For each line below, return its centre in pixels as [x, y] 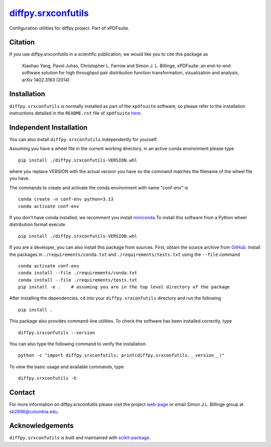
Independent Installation [48, 127]
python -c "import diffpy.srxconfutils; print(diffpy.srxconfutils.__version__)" [121, 355]
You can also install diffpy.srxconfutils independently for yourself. [84, 139]
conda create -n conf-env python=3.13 [66, 199]
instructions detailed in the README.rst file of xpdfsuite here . [76, 113]
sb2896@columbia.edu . [34, 411]
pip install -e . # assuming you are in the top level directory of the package [124, 287]
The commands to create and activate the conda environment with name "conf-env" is [99, 188]
